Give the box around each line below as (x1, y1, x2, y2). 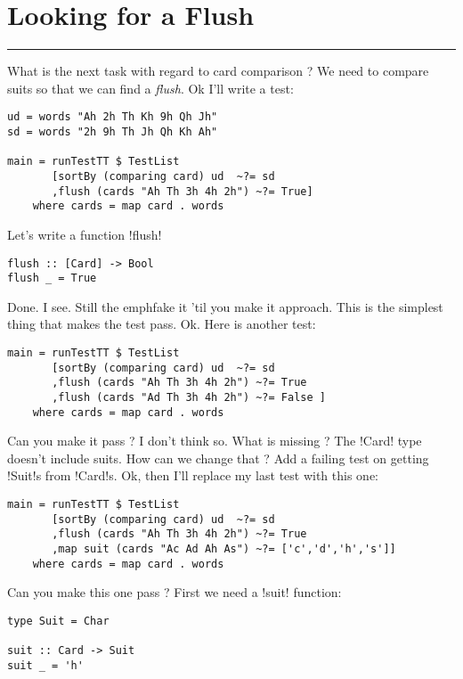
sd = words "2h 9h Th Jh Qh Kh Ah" (7, 125, 218, 138)
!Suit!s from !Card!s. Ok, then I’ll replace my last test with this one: (7, 466, 379, 485)
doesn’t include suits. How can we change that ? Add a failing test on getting (7, 448, 429, 467)
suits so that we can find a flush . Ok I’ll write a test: (7, 78, 294, 97)
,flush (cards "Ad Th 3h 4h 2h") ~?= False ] (52, 390, 326, 404)
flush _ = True (7, 272, 97, 285)
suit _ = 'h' (7, 659, 84, 672)
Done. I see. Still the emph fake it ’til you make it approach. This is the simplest (7, 297, 443, 315)
